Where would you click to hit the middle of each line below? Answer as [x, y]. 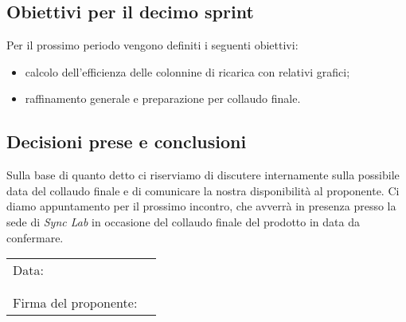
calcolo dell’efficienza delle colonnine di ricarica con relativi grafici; [187, 71]
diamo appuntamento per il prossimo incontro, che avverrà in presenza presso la [201, 206]
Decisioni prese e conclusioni [127, 141]
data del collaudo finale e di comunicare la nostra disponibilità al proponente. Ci [203, 190]
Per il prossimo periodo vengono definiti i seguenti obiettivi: [152, 45]
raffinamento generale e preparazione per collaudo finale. [163, 98]
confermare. [35, 237]
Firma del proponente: [75, 303]
